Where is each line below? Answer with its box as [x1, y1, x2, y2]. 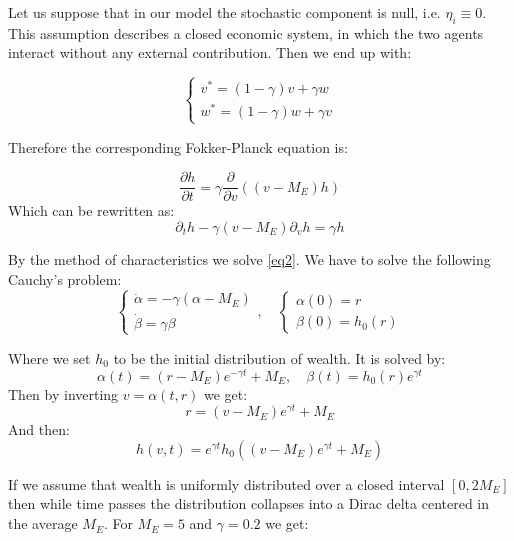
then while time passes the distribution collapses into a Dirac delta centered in [8, 493, 490, 514]
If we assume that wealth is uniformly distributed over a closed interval [8, 473, 445, 494]
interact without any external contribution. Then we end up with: [8, 42, 412, 63]
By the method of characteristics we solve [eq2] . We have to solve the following [8, 248, 491, 269]
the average [8, 513, 78, 534]
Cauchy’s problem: [8, 268, 122, 289]
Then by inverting [8, 383, 119, 404]
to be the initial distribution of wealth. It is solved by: [113, 347, 446, 368]
